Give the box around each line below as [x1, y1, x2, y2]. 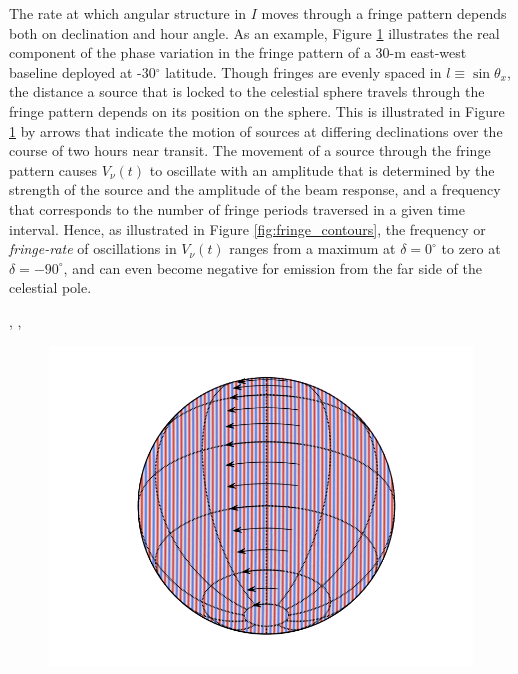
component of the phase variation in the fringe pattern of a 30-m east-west [9, 42, 467, 63]
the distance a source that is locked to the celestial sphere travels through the [9, 81, 485, 102]
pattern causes [9, 159, 98, 180]
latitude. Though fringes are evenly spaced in [165, 61, 442, 82]
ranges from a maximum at [229, 238, 396, 259]
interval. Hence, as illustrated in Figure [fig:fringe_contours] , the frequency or [9, 218, 486, 239]
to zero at [441, 238, 501, 259]
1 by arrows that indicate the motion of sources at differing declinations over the [9, 120, 503, 141]
